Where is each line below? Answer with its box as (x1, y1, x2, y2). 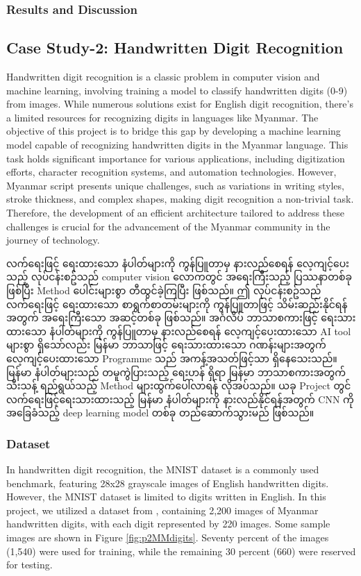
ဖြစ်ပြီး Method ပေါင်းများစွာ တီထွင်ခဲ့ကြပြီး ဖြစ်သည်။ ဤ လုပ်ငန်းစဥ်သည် (6, 282, 321, 297)
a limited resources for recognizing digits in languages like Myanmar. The (6, 110, 319, 124)
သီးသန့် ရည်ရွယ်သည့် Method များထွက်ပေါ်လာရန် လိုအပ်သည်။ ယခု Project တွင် (6, 378, 351, 393)
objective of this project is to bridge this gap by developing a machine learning (6, 124, 341, 138)
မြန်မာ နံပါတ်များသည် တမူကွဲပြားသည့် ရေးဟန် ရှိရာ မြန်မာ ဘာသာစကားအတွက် (6, 364, 346, 379)
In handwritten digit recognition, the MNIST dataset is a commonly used (6, 462, 319, 477)
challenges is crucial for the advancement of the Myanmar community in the (6, 219, 330, 233)
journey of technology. (6, 232, 100, 247)
